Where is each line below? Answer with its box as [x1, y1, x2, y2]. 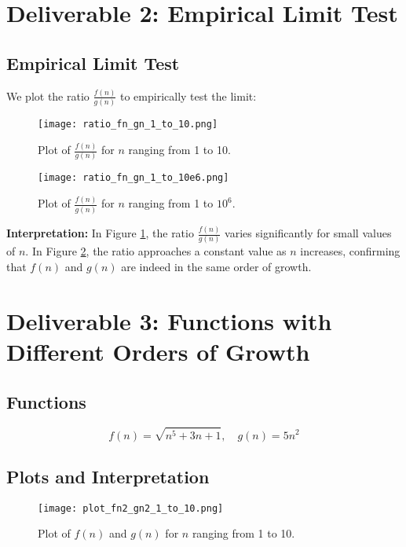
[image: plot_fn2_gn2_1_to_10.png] [38, 502, 224, 514]
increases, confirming [300, 243, 401, 259]
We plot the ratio [6, 87, 90, 104]
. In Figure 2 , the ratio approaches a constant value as [25, 243, 287, 259]
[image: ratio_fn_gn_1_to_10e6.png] [38, 172, 229, 184]
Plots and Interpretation [6, 464, 210, 488]
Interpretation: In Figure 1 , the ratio [6, 225, 194, 241]
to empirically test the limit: [119, 87, 257, 104]
